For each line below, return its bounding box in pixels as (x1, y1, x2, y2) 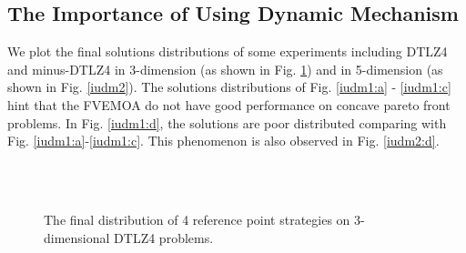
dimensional (44, 228, 110, 247)
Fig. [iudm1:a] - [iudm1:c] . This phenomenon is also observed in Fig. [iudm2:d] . (7, 131, 440, 150)
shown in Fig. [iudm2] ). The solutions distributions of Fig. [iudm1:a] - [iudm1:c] (7, 77, 451, 96)
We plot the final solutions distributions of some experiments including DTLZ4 (7, 42, 448, 61)
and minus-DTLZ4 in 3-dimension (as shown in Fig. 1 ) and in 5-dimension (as (7, 59, 443, 78)
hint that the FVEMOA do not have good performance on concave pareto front (7, 95, 451, 114)
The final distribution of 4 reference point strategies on (44, 209, 350, 228)
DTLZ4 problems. (114, 228, 214, 247)
